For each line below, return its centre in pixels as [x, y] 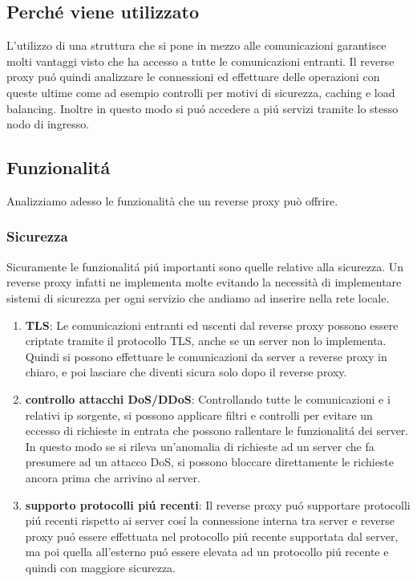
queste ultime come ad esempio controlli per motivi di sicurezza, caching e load [201, 92]
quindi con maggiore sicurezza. [101, 567]
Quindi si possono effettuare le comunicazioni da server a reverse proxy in [206, 356]
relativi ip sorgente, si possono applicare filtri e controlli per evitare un [199, 414]
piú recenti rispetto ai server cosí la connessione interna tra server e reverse [210, 520]
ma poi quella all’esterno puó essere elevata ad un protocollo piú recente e [207, 552]
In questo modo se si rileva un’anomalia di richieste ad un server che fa [200, 446]
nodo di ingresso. [48, 124]
